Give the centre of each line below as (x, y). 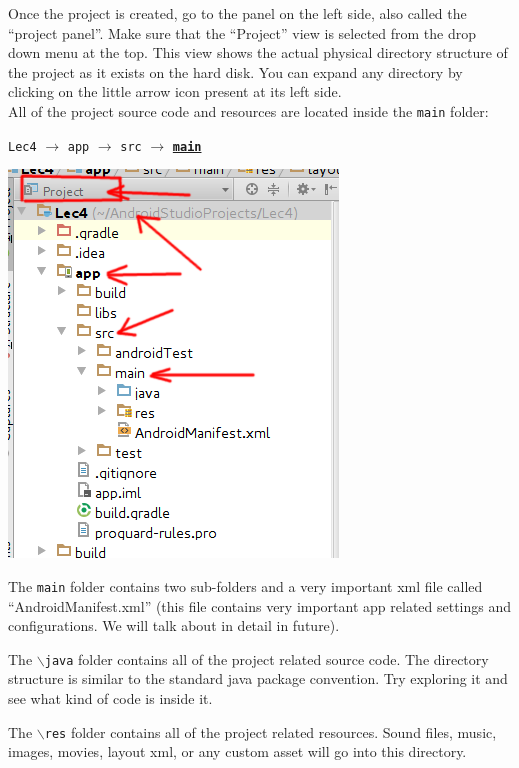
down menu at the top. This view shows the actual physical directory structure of (258, 52)
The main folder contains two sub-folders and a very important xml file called (245, 585)
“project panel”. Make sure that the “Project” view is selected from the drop (242, 32)
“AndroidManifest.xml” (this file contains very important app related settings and (260, 605)
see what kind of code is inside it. (110, 697)
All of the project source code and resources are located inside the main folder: (248, 110)
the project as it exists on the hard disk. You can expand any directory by (235, 71)
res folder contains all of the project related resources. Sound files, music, (270, 731)
